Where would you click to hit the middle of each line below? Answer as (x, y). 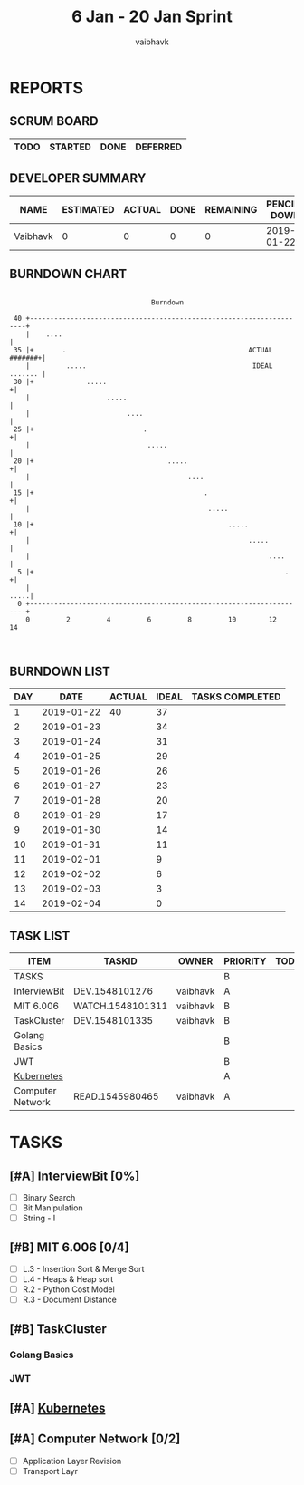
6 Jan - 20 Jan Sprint (152, 17)
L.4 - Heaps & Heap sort (68, 1279)
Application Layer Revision (72, 1461)
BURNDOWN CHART (68, 274)
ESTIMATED (88, 209)
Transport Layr (50, 1471)
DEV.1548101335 (114, 1021)
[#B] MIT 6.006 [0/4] (69, 1247)
